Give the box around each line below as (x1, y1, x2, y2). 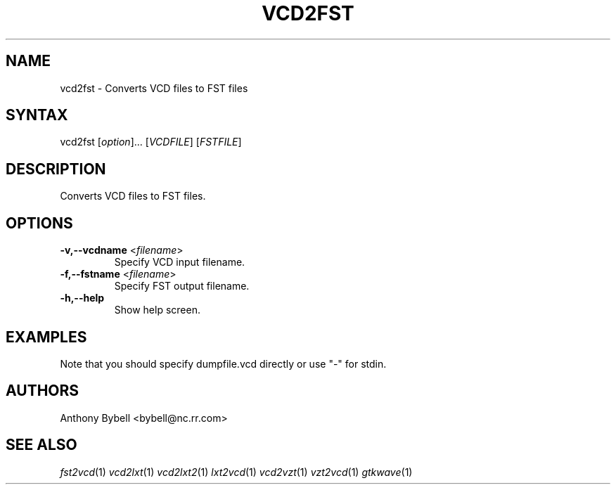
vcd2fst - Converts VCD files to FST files (60, 82, 248, 94)
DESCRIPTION (6, 160, 106, 178)
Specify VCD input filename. (114, 256, 245, 269)
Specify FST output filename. (114, 280, 250, 292)
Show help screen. (114, 304, 200, 316)
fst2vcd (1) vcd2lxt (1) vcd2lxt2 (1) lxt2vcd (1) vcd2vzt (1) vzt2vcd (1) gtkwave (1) (60, 465, 413, 478)
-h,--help (60, 292, 105, 304)
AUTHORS (6, 382, 79, 400)
